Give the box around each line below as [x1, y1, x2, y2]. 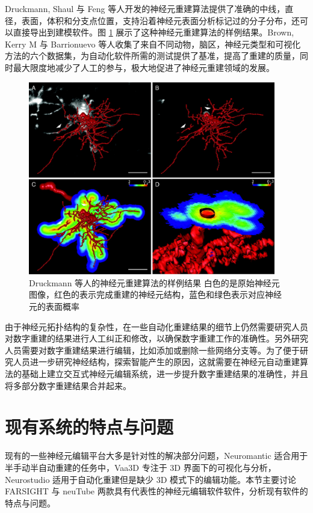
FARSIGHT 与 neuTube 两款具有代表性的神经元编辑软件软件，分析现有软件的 [5, 485, 308, 497]
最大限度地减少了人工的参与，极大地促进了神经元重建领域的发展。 [13, 61, 274, 73]
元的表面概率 [29, 300, 79, 313]
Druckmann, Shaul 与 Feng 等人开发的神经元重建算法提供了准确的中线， [5, 2, 285, 14]
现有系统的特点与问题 [5, 414, 174, 439]
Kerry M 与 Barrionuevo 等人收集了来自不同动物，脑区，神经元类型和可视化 [5, 37, 301, 50]
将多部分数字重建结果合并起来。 [5, 379, 131, 392]
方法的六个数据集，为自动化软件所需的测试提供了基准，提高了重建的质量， [5, 49, 300, 62]
